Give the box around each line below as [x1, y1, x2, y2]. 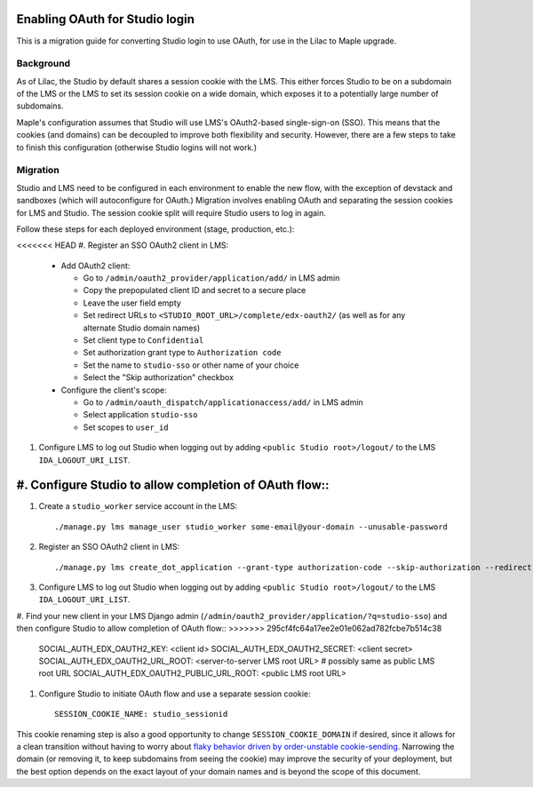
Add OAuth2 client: [60, 260, 131, 271]
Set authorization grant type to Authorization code [83, 347, 282, 358]
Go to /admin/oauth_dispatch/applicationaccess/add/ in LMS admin [83, 397, 363, 408]
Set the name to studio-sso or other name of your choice [83, 360, 299, 370]
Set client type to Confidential [83, 335, 204, 346]
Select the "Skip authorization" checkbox [83, 372, 235, 383]
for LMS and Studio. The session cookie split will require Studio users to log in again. [16, 207, 327, 218]
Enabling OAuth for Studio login [16, 12, 195, 27]
